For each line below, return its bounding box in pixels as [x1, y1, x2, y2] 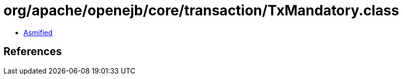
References [3, 45, 62, 58]
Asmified [23, 28, 53, 37]
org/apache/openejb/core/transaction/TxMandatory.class [3, 2, 400, 19]
